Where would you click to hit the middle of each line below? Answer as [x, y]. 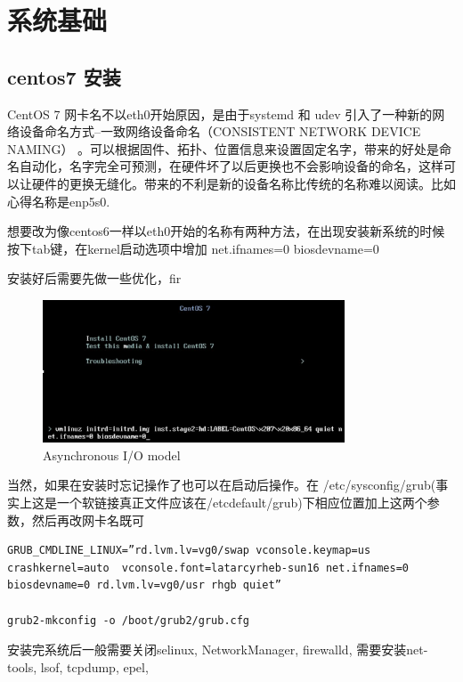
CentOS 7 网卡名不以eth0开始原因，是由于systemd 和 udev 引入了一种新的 [220, 114]
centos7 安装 [64, 76]
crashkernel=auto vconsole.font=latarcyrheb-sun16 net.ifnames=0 [208, 568]
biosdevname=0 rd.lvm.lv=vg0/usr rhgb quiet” [144, 585]
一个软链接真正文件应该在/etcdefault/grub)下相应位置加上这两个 [242, 503]
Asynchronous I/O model [112, 455]
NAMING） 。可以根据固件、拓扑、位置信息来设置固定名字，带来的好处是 [223, 148]
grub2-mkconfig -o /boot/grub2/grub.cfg [129, 620]
